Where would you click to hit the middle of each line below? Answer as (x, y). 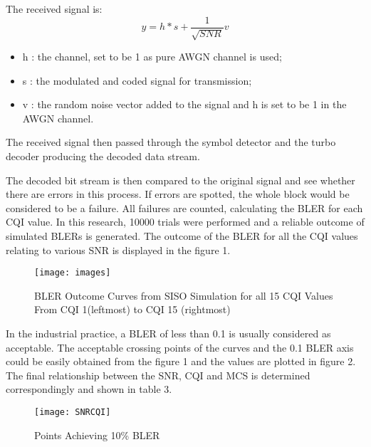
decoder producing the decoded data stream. (103, 156)
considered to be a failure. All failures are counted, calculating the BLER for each (184, 207)
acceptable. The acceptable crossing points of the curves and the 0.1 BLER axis (180, 347)
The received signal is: (54, 9)
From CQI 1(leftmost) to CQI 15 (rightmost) (132, 309)
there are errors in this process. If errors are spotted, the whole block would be (178, 194)
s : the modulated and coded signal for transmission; (137, 80)
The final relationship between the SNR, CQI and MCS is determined (158, 375)
